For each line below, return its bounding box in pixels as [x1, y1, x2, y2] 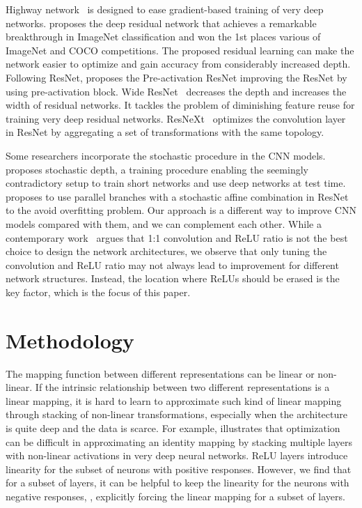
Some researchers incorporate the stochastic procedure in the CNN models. [6, 148, 326, 162]
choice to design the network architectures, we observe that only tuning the [6, 244, 327, 259]
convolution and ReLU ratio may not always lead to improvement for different [6, 257, 339, 272]
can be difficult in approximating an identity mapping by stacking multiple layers [6, 434, 353, 449]
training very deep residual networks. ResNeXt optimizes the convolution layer [6, 111, 346, 125]
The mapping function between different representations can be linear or [6, 366, 315, 380]
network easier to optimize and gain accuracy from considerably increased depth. [6, 56, 351, 71]
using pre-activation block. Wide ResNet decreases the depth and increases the [6, 84, 347, 98]
